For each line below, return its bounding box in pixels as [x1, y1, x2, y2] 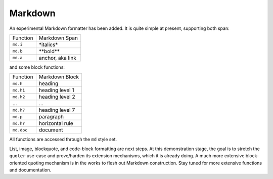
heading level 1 [38, 86, 74, 94]
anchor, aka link [38, 54, 77, 61]
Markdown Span [38, 34, 78, 41]
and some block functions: [9, 64, 65, 70]
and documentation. [9, 167, 52, 173]
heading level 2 [38, 94, 75, 101]
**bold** [38, 48, 60, 55]
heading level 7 [38, 107, 75, 114]
